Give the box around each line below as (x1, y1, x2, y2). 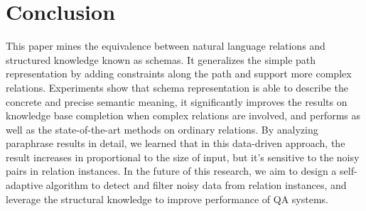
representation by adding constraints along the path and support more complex (6, 66, 352, 81)
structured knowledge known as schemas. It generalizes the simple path (6, 52, 316, 67)
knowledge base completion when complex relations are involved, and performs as (6, 108, 360, 123)
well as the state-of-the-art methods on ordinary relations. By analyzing (6, 121, 318, 136)
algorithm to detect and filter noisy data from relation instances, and (45, 178, 347, 193)
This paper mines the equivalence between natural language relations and (6, 38, 325, 53)
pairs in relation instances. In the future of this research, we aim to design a (6, 163, 337, 178)
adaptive (6, 178, 43, 193)
